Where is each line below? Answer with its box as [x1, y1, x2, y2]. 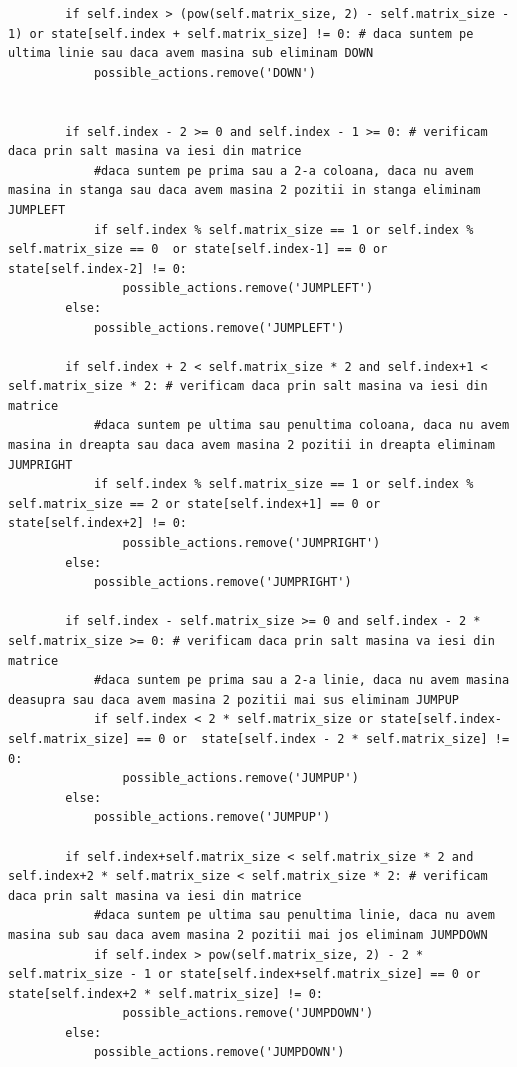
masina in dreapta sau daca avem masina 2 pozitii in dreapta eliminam [8, 438, 495, 453]
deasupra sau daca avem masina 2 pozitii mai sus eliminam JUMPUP [8, 692, 460, 707]
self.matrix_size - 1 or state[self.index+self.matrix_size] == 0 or [8, 967, 481, 982]
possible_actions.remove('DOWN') [93, 65, 316, 80]
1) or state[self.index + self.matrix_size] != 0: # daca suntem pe [8, 26, 474, 41]
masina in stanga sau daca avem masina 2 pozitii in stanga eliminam [8, 183, 481, 198]
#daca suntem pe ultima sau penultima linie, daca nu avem [93, 908, 495, 923]
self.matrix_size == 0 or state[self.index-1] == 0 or [8, 242, 388, 257]
